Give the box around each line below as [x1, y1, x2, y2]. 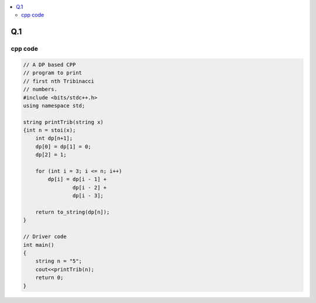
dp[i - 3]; [72, 192, 104, 199]
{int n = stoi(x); [23, 127, 76, 134]
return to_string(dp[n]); [35, 208, 110, 215]
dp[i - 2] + [72, 184, 107, 191]
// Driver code [23, 233, 67, 240]
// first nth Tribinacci [23, 78, 95, 84]
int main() [23, 242, 54, 248]
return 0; [35, 274, 64, 281]
